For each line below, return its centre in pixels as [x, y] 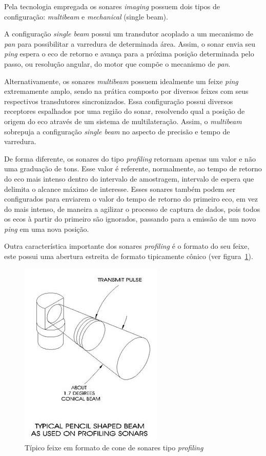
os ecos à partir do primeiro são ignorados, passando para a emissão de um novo [130, 219]
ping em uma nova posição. [47, 229]
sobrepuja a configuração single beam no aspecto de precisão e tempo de [117, 131]
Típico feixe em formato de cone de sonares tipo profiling [114, 448]
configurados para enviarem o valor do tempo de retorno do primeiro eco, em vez [131, 199]
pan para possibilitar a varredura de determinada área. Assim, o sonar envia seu [130, 43]
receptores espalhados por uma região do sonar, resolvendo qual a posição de [125, 111]
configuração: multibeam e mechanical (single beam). [86, 16]
